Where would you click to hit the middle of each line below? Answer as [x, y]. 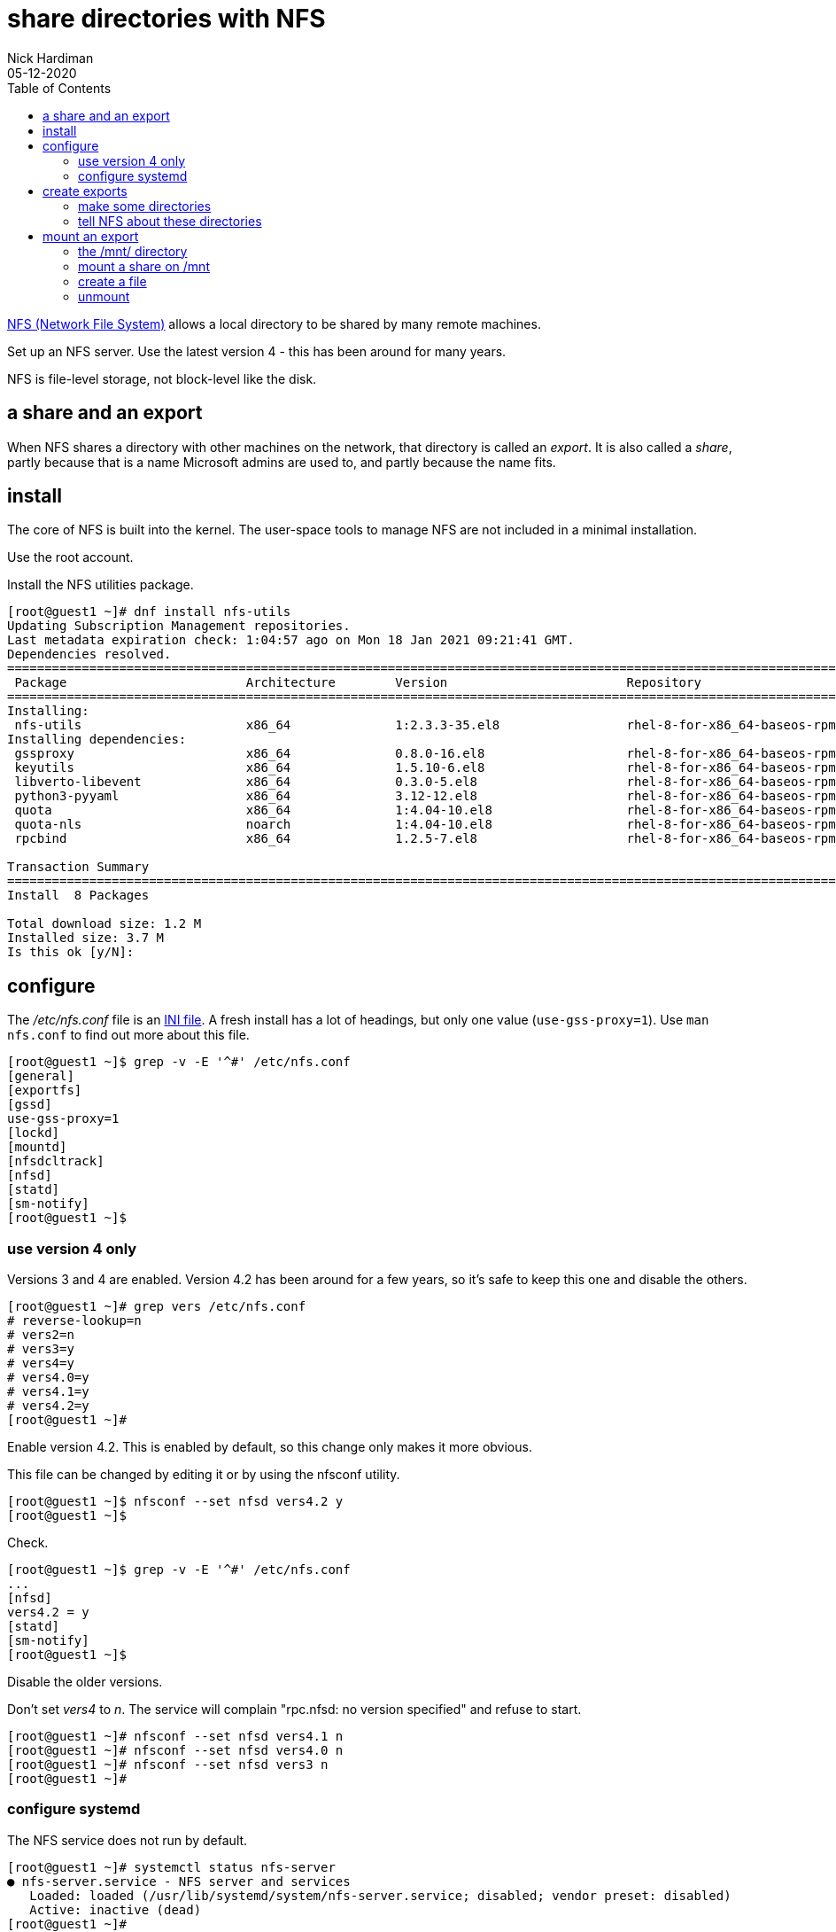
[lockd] [34, 1133]
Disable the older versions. [85, 1682]
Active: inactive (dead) [116, 1909]
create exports [85, 191]
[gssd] [30, 1105]
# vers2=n [41, 1335]
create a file [112, 281]
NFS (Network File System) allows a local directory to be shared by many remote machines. [274, 323]
